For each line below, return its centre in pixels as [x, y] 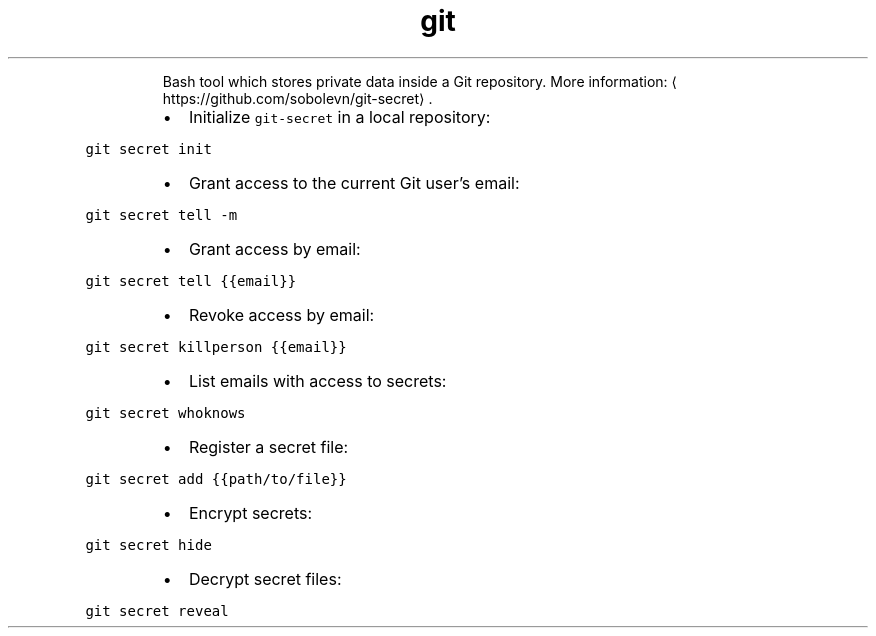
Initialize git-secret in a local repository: [339, 116]
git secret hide [148, 544]
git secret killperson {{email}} [216, 346]
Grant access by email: [274, 248]
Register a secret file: [268, 446]
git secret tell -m [161, 214]
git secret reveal [157, 610]
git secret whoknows [165, 412]
